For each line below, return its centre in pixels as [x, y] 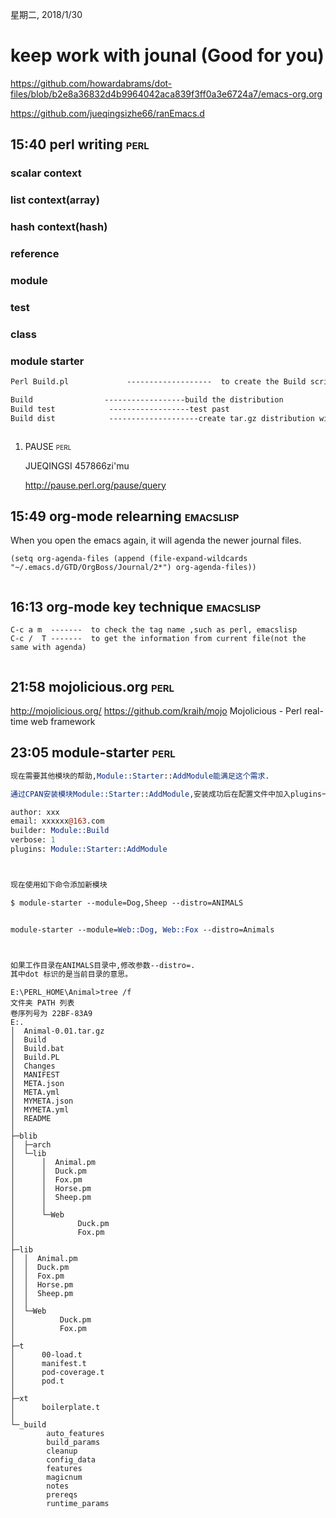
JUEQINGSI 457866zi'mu [77, 465]
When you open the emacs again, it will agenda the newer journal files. [156, 540]
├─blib [24, 1136]
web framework [63, 722]
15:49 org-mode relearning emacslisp [125, 516]
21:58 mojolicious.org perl [92, 686]
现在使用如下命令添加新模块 [59, 884]
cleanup [62, 1451]
